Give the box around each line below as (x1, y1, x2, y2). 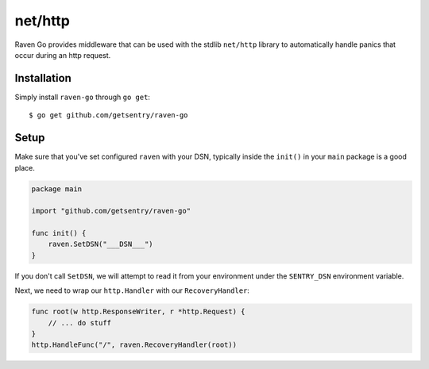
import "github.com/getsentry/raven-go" (31, 206, 191, 216)
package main (31, 184, 83, 194)
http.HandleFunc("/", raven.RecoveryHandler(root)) (31, 340, 238, 349)
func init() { (31, 229, 87, 238)
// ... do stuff (48, 318, 111, 327)
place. (14, 163, 36, 172)
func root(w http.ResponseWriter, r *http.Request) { (31, 307, 245, 317)
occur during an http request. (14, 50, 111, 60)
